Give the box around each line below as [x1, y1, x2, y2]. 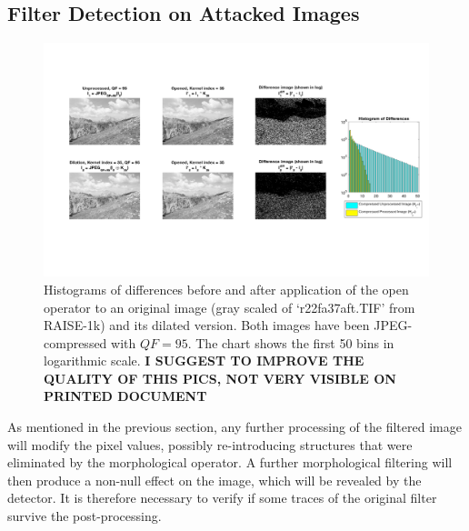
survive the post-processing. [7, 506, 162, 526]
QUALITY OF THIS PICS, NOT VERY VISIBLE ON [44, 368, 396, 387]
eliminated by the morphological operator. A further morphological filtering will [7, 453, 453, 472]
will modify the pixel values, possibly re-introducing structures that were [7, 435, 413, 454]
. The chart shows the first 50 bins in [187, 333, 394, 352]
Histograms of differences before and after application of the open [44, 279, 409, 298]
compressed [44, 333, 107, 352]
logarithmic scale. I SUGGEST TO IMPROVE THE [44, 351, 364, 370]
